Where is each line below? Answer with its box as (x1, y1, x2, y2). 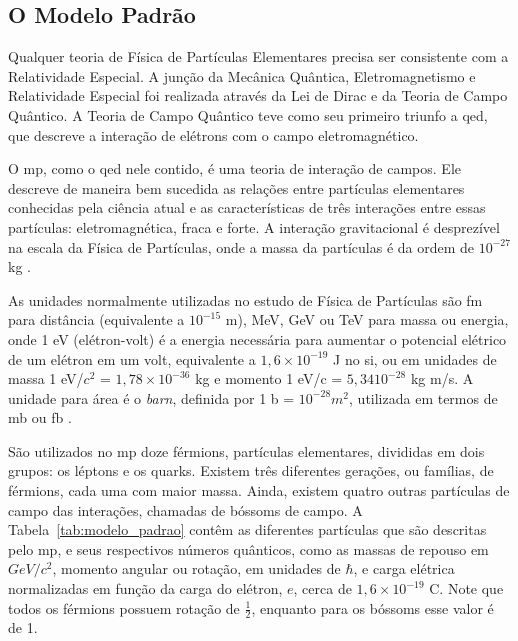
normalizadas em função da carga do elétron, (8, 578, 283, 599)
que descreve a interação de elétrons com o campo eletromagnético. (8, 124, 419, 145)
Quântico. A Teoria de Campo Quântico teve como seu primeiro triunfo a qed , (8, 104, 488, 125)
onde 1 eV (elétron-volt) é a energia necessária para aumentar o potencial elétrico (8, 328, 507, 349)
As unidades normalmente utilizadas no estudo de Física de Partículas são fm (8, 289, 483, 310)
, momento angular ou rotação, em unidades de (52, 558, 341, 579)
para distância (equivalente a (8, 309, 185, 330)
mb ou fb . (8, 407, 72, 428)
